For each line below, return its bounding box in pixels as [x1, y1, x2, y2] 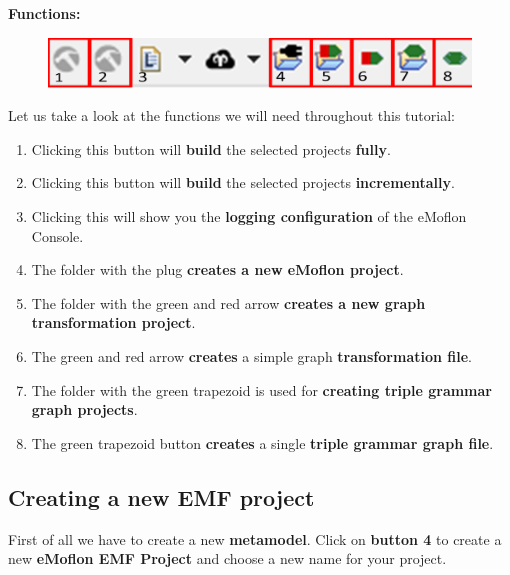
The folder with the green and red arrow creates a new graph [31, 292, 426, 313]
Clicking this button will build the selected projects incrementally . [31, 172, 455, 193]
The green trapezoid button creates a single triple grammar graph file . [31, 432, 494, 453]
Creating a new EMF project [8, 481, 315, 512]
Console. [31, 225, 84, 246]
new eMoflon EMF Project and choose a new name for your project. [8, 548, 447, 569]
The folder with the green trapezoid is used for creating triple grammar [31, 379, 492, 400]
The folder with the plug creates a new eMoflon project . [31, 259, 404, 280]
